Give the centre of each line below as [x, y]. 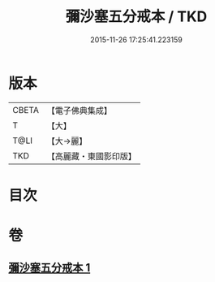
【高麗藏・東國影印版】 [91, 156]
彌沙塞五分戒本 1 [49, 268]
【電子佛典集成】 [79, 111]
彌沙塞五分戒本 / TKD [136, 17]
